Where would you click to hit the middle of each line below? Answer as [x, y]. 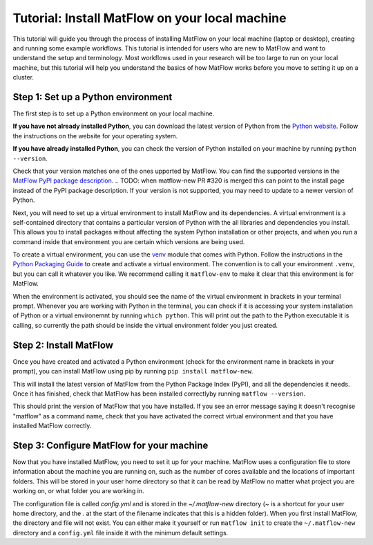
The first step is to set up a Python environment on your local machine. [114, 113]
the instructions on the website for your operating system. [95, 136]
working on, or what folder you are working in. [78, 491]
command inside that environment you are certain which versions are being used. [129, 241]
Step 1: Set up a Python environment [93, 97]
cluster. [23, 77]
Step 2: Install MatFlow [63, 345]
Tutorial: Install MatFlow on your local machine [150, 18]
